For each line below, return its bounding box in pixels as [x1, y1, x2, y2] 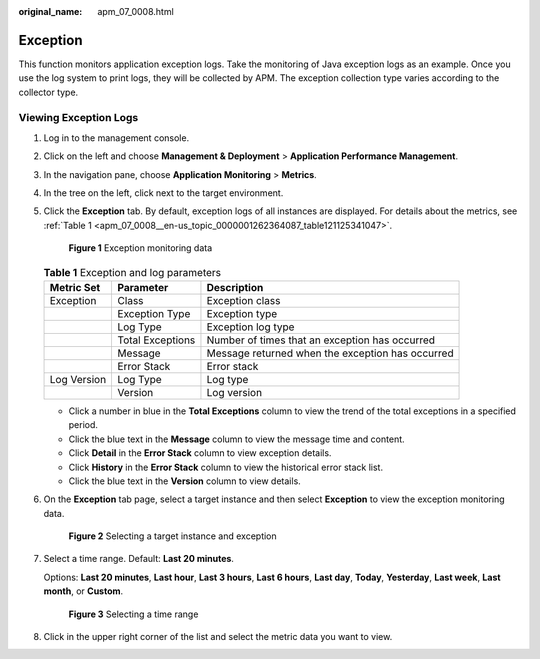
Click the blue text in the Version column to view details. [68, 475, 302, 487]
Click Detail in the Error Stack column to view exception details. [68, 447, 332, 459]
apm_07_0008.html [97, 6, 174, 17]
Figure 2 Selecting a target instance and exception [68, 530, 277, 542]
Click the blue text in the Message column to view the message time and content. [68, 433, 405, 445]
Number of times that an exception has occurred [206, 333, 435, 347]
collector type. [18, 86, 79, 98]
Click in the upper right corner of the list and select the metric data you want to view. [43, 631, 393, 643]
